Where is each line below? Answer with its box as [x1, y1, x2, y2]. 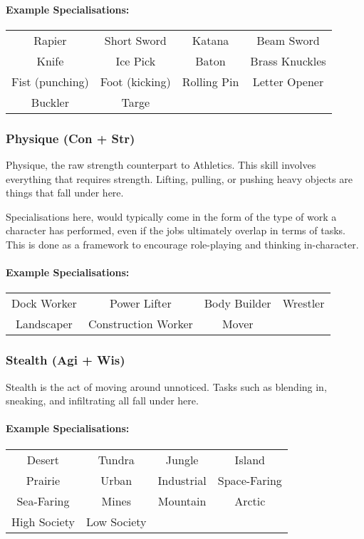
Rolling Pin [182, 73, 239, 90]
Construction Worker [88, 315, 193, 333]
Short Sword [104, 31, 167, 48]
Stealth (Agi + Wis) [6, 351, 125, 369]
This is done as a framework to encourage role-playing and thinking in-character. [6, 236, 359, 251]
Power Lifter [109, 295, 172, 312]
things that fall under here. [6, 185, 124, 200]
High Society [11, 513, 75, 530]
